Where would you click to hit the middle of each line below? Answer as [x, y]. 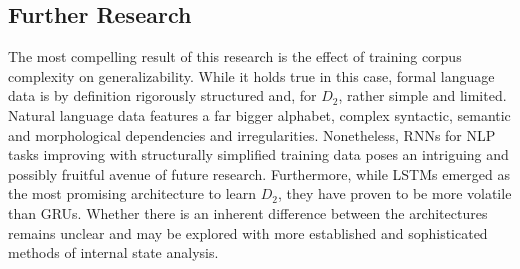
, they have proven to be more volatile [394, 193]
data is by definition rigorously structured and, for [162, 95]
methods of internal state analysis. [113, 252]
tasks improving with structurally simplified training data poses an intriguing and [258, 154]
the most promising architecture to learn [132, 193]
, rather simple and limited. [422, 95]
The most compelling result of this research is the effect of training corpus [235, 56]
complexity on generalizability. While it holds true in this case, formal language [251, 75]
